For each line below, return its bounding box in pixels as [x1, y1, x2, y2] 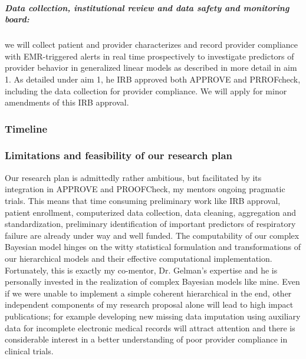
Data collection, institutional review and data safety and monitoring [5, 1, 289, 14]
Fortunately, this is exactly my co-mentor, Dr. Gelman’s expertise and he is [5, 264, 278, 276]
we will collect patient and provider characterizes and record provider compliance [5, 38, 298, 51]
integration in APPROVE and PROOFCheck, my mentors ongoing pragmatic [5, 183, 285, 195]
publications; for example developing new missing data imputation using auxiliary [5, 309, 301, 322]
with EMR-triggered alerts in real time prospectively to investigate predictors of [5, 50, 294, 62]
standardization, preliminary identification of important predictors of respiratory [5, 218, 296, 230]
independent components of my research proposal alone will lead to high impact [5, 298, 294, 311]
